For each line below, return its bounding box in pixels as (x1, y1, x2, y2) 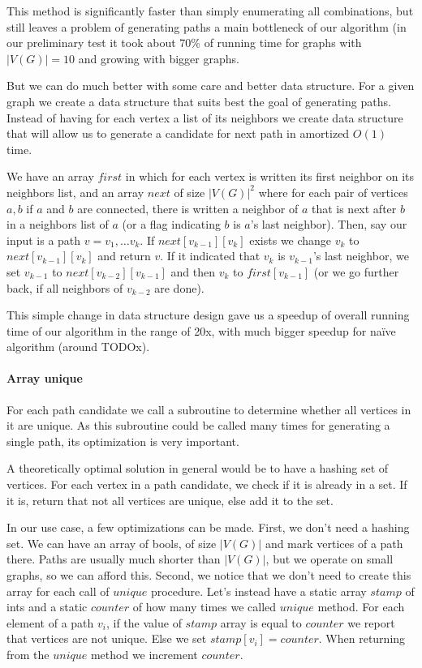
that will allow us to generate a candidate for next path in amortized (6, 125, 350, 142)
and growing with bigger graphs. (78, 49, 239, 66)
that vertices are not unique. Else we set (6, 630, 207, 647)
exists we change (249, 231, 332, 248)
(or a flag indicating (122, 216, 221, 233)
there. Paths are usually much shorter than (6, 550, 221, 567)
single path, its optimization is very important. (6, 432, 239, 449)
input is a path (6, 231, 81, 248)
